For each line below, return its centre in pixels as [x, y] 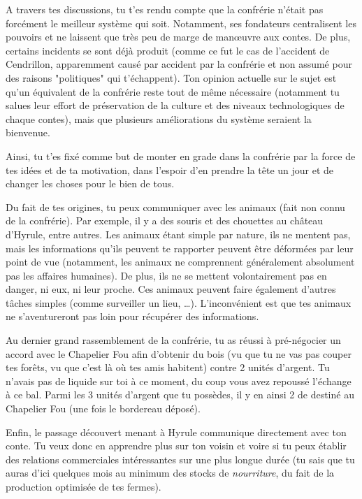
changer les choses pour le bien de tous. [90, 183]
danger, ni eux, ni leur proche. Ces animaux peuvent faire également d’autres [171, 289]
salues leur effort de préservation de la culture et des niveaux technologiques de [175, 105]
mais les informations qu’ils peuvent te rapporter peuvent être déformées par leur [180, 248]
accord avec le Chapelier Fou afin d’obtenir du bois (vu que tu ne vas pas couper [179, 353]
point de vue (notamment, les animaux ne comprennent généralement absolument [180, 262]
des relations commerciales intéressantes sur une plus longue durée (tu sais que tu [180, 459]
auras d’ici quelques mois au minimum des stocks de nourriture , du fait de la [170, 473]
